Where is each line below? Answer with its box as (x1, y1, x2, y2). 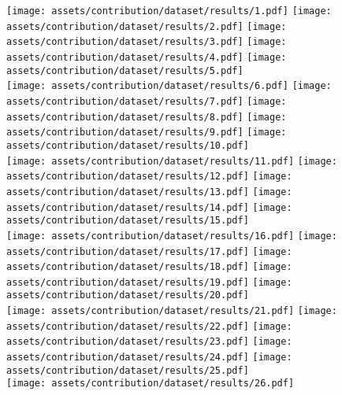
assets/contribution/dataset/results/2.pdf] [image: (6, 20, 287, 32)
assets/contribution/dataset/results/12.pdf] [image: (6, 171, 292, 183)
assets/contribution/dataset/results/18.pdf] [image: (6, 261, 292, 273)
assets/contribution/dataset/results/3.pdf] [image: (6, 36, 287, 48)
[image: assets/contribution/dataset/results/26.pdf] (6, 378, 295, 389)
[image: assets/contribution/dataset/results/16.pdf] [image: (6, 230, 337, 242)
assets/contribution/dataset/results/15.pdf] (6, 215, 249, 227)
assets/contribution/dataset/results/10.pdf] (6, 139, 249, 151)
